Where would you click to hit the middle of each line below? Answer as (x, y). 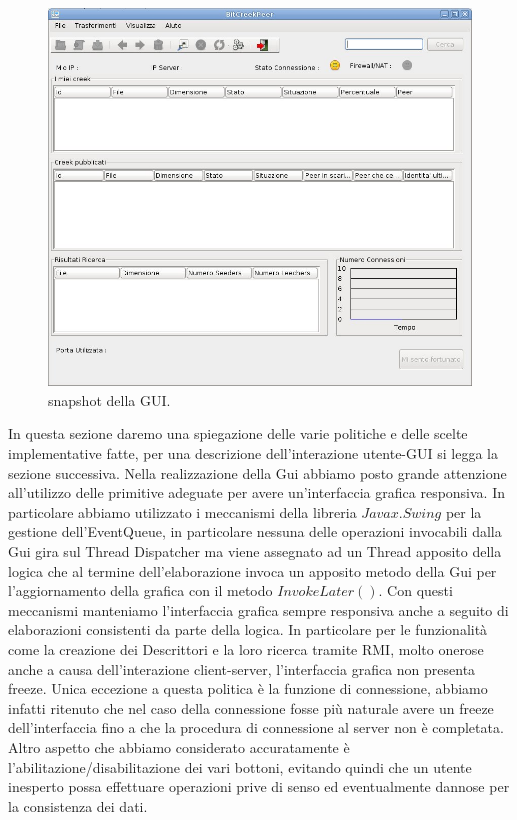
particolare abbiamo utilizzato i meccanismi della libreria (182, 511)
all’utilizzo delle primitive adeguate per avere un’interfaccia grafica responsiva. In (257, 492)
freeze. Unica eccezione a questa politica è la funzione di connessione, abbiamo (248, 688)
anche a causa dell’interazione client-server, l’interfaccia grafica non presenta (242, 668)
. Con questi (415, 590)
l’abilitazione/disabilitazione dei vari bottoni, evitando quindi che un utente (240, 766)
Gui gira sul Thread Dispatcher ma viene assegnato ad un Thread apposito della (255, 550)
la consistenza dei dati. (78, 805)
